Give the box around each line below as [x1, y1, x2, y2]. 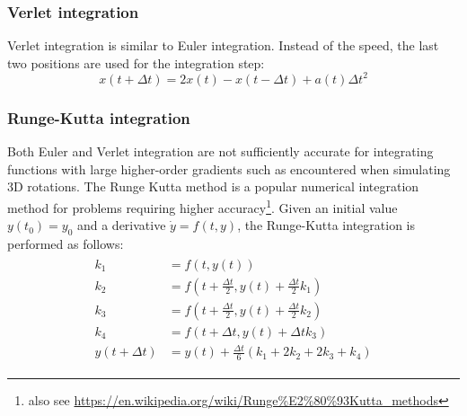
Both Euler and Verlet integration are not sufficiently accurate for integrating [7, 142, 434, 161]
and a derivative [76, 216, 166, 235]
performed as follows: [7, 234, 124, 252]
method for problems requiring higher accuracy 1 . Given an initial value [7, 195, 398, 217]
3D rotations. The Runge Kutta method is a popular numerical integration [7, 177, 419, 196]
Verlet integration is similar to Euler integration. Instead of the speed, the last [7, 36, 439, 55]
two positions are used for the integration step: [7, 53, 265, 72]
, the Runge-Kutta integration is [237, 216, 416, 235]
